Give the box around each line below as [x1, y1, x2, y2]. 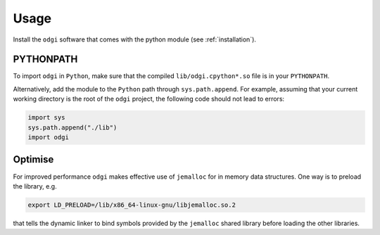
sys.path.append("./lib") [27, 123, 118, 132]
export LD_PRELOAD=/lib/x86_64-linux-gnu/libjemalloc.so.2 [27, 201, 236, 209]
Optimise [13, 153, 54, 165]
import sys [27, 113, 65, 122]
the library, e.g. [13, 182, 57, 190]
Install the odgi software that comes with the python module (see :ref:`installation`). [13, 35, 257, 44]
